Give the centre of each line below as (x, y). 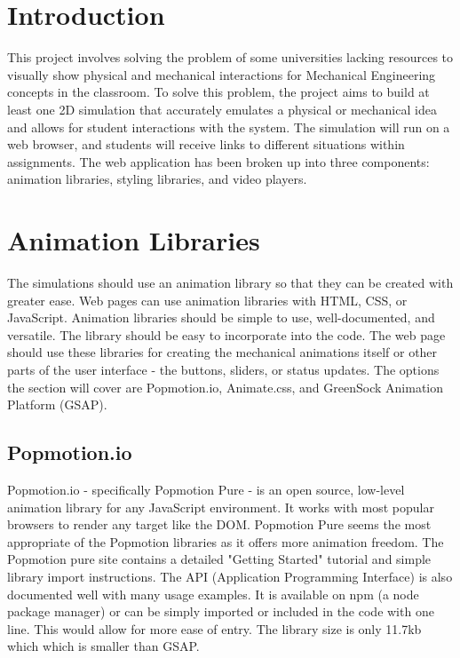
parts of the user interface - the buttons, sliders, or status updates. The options (223, 369)
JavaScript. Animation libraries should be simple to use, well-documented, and (221, 317)
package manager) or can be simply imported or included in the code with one (221, 611)
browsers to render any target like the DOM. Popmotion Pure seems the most (219, 524)
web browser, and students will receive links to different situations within (206, 144)
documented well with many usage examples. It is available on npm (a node (213, 594)
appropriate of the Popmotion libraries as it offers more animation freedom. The (226, 541)
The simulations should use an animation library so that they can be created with (230, 282)
